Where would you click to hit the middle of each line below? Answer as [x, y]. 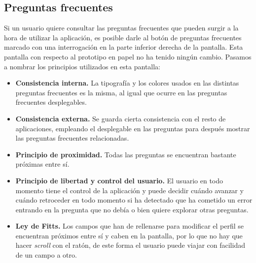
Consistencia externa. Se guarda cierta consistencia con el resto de [121, 118]
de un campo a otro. [46, 255]
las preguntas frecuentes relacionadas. [72, 138]
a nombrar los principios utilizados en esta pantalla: [82, 66]
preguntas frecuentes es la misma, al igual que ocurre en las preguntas [121, 92]
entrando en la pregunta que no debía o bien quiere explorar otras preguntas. [132, 209]
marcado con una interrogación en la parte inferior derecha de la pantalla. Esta [124, 47]
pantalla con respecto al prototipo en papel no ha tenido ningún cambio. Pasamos [128, 56]
